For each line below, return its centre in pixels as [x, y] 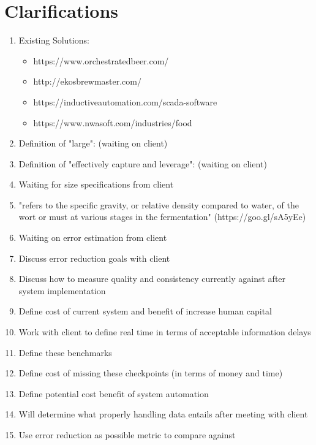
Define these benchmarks [65, 352]
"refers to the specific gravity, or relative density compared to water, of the [159, 204]
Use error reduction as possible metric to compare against [127, 435]
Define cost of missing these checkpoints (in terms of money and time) [151, 373]
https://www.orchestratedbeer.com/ [101, 60]
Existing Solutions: [54, 40]
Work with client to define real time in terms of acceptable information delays [165, 332]
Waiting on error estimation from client [93, 238]
